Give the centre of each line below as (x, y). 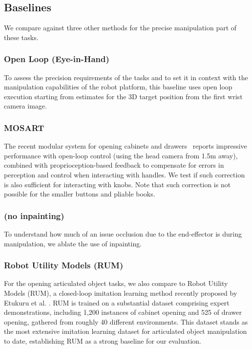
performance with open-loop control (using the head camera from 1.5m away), (121, 155)
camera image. (25, 106)
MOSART (24, 127)
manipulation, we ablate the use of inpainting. (73, 243)
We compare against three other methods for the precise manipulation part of (120, 28)
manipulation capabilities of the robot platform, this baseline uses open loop (118, 87)
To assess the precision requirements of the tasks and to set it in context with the (126, 77)
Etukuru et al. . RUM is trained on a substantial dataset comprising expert (117, 302)
